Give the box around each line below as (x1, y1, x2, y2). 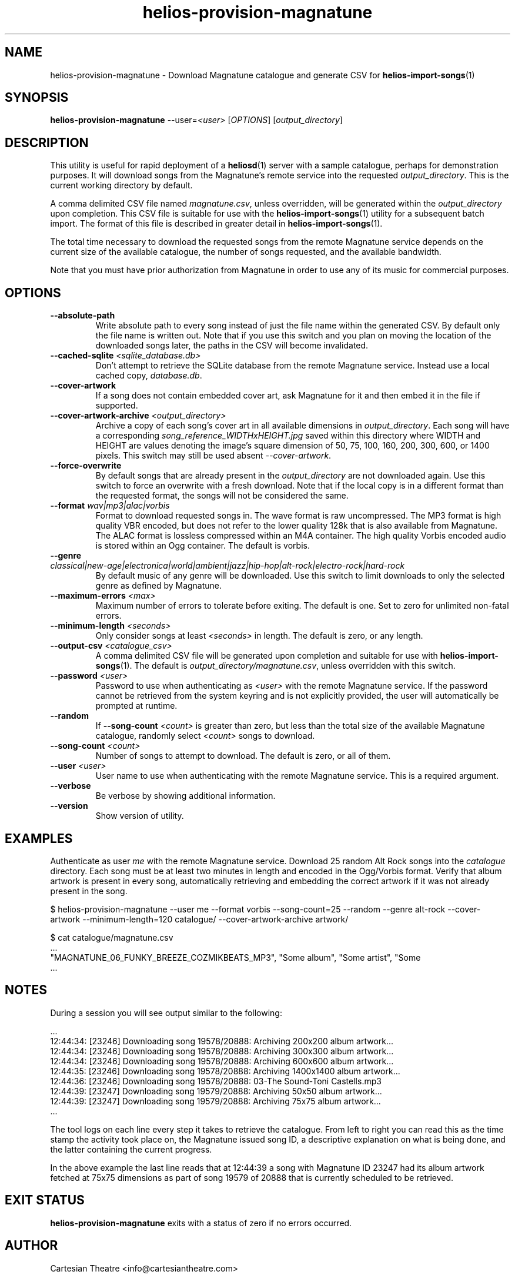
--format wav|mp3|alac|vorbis (50, 500, 170, 511)
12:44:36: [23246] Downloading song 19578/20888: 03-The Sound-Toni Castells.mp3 (50, 1075, 382, 1086)
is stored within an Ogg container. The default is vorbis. (95, 540, 310, 551)
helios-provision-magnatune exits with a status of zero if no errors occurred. (50, 1217, 352, 1228)
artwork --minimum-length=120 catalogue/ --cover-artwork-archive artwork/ (50, 914, 349, 924)
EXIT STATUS (5, 1193, 85, 1208)
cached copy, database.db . (95, 370, 202, 381)
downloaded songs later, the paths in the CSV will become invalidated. (95, 340, 369, 351)
